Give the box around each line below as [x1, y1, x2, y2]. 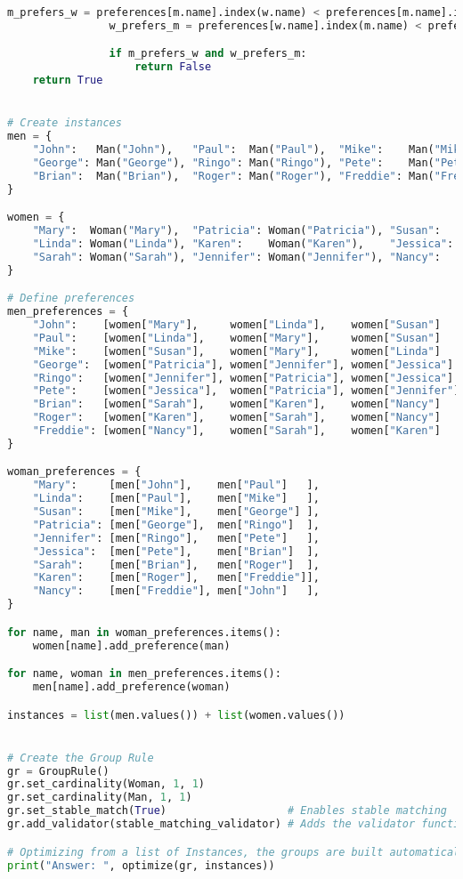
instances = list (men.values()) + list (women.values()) [7, 708, 345, 722]
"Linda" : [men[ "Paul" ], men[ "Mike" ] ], [32, 492, 320, 505]
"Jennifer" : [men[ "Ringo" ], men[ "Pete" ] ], [32, 531, 320, 544]
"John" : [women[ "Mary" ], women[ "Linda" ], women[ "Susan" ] [32, 319, 441, 332]
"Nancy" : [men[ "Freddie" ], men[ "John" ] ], [32, 585, 320, 598]
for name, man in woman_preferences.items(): [7, 625, 281, 639]
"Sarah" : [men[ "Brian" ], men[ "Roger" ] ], [32, 558, 320, 571]
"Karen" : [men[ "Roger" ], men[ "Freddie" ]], [32, 571, 320, 585]
